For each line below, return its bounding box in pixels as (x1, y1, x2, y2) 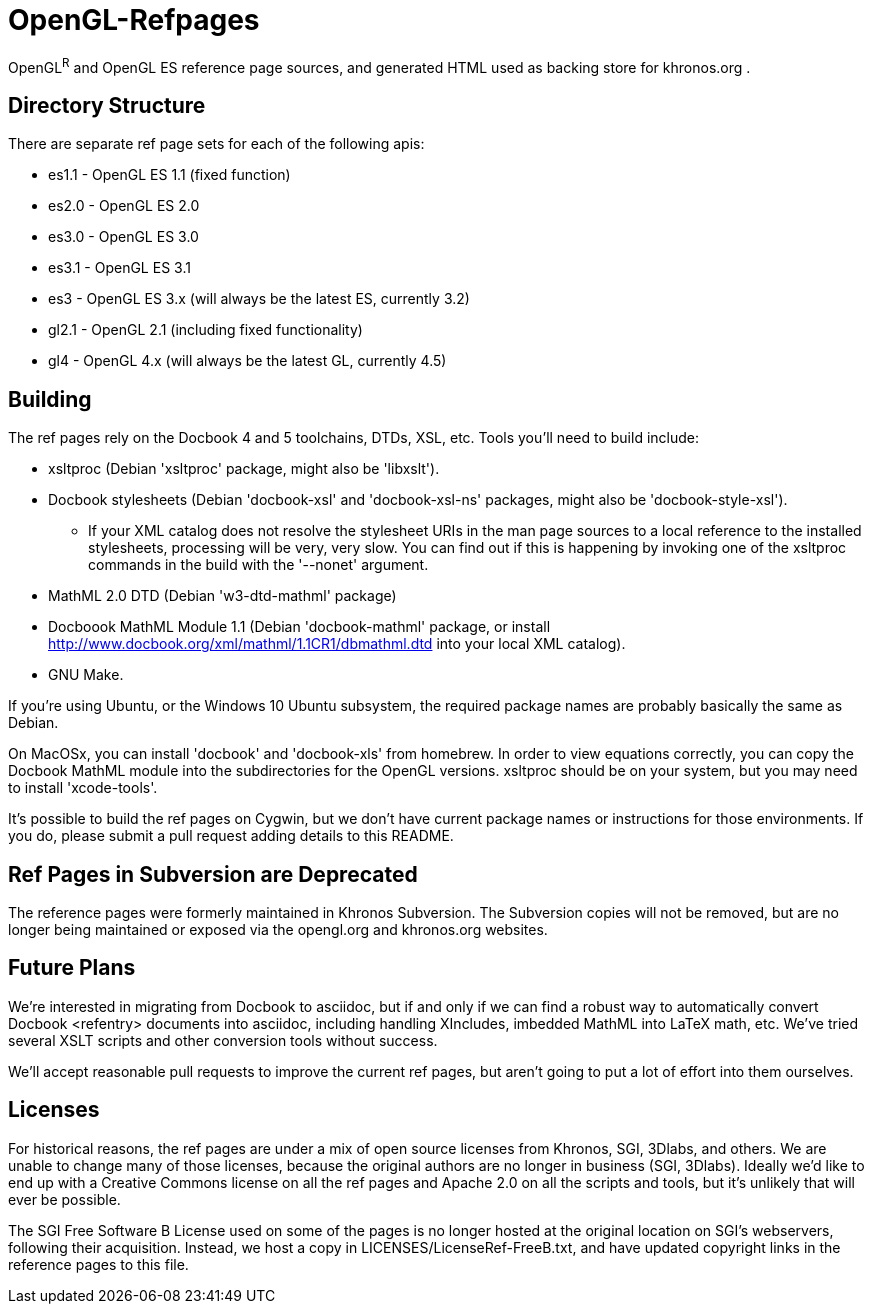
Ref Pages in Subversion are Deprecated (8, 861, 418, 887)
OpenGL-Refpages (8, 3, 260, 37)
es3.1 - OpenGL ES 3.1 (48, 259, 191, 277)
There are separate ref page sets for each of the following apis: (8, 135, 425, 153)
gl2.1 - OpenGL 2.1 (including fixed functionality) (48, 321, 363, 339)
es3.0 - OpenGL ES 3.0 (48, 228, 199, 246)
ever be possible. (8, 1190, 121, 1208)
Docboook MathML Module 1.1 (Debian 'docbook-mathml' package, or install (48, 618, 551, 636)
